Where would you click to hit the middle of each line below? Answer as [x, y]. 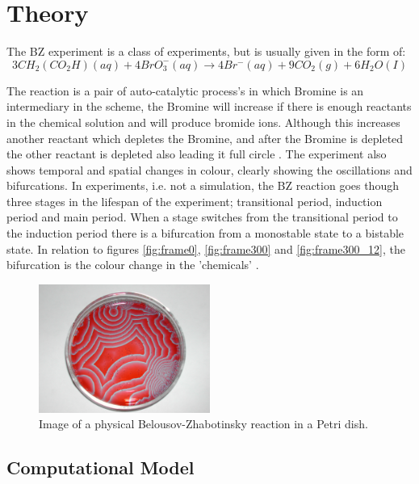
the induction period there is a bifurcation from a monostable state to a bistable [205, 233]
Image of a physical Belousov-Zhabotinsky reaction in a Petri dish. [203, 424]
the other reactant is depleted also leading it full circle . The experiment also [197, 154]
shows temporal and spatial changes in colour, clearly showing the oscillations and [209, 169]
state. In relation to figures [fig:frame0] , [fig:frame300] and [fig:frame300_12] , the [206, 248]
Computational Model [101, 467]
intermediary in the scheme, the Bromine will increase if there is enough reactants [209, 106]
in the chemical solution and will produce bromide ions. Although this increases [203, 122]
